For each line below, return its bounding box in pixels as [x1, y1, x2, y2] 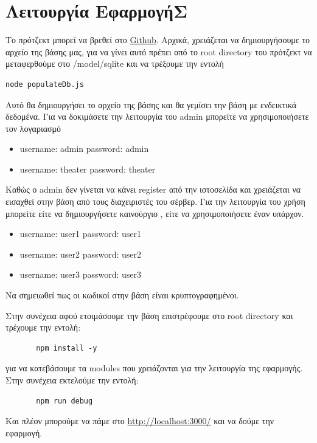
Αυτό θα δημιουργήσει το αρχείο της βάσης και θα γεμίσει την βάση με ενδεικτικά [5, 98, 297, 111]
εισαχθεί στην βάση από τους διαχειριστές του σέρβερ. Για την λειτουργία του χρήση [5, 195, 305, 208]
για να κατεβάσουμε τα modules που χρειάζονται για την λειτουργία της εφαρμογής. [5, 362, 303, 374]
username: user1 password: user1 [19, 227, 142, 240]
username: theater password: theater [19, 162, 156, 175]
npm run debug [36, 396, 93, 405]
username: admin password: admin [19, 142, 149, 155]
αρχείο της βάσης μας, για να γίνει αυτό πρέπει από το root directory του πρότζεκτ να [5, 45, 312, 58]
